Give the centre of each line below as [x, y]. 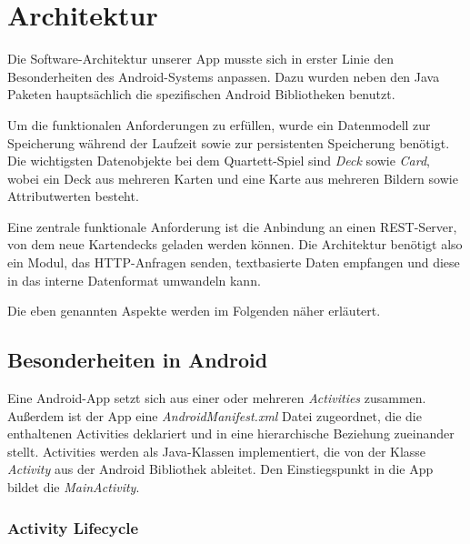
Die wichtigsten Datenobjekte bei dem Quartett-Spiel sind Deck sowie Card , [219, 161]
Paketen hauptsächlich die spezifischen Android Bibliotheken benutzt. [201, 94]
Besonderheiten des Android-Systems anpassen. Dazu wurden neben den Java [224, 76]
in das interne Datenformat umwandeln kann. [134, 280]
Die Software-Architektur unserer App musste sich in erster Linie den [200, 59]
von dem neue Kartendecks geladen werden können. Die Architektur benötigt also [235, 244]
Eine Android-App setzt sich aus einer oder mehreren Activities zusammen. [217, 398]
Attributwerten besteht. [73, 196]
